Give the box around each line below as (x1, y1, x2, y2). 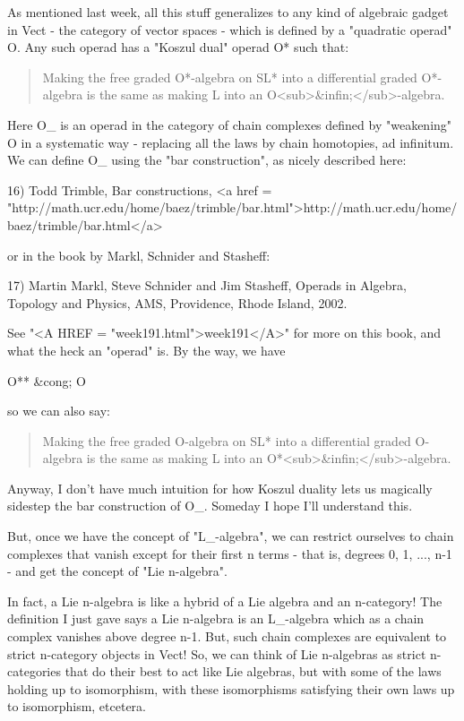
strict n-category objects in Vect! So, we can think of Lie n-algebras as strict (7, 644, 426, 663)
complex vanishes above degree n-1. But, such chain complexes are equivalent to (7, 627, 447, 646)
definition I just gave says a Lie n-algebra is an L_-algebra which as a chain (7, 609, 425, 628)
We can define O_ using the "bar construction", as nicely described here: (7, 150, 407, 169)
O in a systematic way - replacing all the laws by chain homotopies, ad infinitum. (7, 133, 454, 151)
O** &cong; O (7, 371, 86, 390)
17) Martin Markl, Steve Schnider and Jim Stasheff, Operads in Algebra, (7, 276, 407, 295)
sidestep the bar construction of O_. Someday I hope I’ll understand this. (7, 496, 413, 515)
